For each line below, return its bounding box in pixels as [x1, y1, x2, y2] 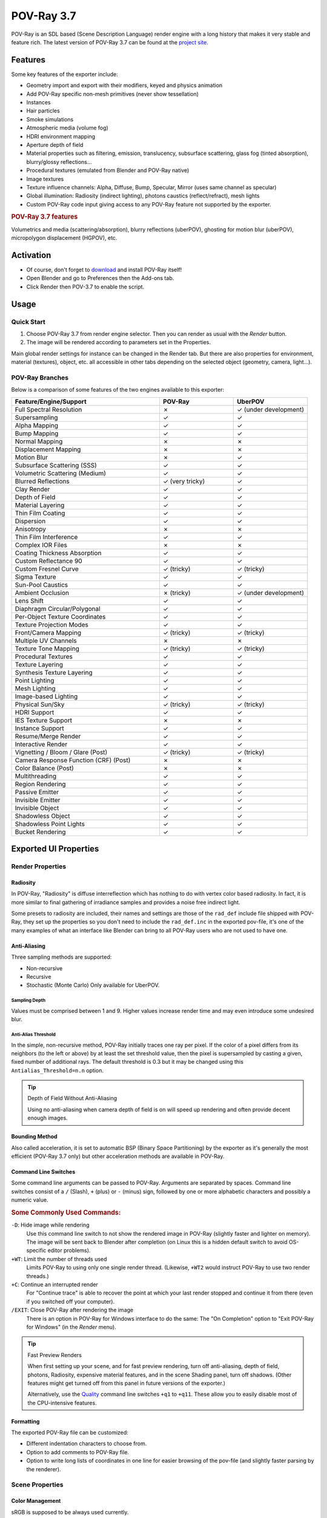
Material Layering [15, 501, 65, 509]
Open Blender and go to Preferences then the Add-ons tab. [26, 274, 174, 282]
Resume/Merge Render [15, 732, 81, 740]
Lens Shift [15, 596, 44, 605]
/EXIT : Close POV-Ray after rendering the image [11, 1306, 133, 1314]
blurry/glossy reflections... [26, 158, 92, 165]
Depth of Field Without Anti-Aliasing [27, 1095, 117, 1102]
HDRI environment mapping [26, 132, 96, 140]
